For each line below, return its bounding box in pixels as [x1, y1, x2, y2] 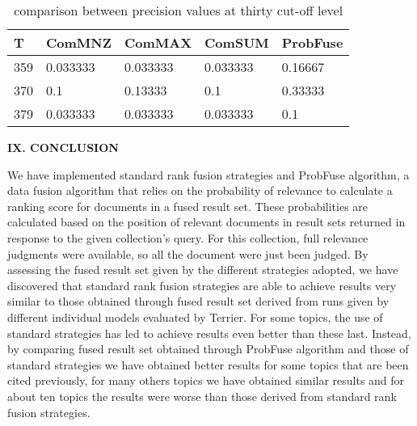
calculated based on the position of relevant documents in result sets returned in [7, 213, 406, 230]
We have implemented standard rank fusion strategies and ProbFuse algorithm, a [7, 166, 410, 183]
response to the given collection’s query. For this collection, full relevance [7, 229, 369, 246]
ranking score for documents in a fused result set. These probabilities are [7, 197, 369, 214]
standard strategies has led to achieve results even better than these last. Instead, [7, 324, 411, 341]
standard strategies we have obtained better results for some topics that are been [7, 356, 409, 373]
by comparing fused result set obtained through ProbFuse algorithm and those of [7, 340, 409, 357]
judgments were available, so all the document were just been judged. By [7, 245, 369, 262]
